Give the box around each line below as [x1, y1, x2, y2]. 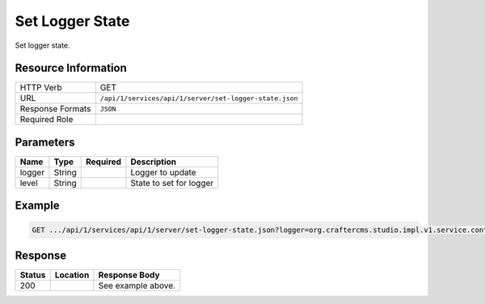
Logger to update [130, 167, 197, 178]
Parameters [15, 135, 75, 149]
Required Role [19, 114, 74, 125]
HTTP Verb [19, 82, 62, 93]
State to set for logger [130, 177, 214, 188]
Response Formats [19, 103, 91, 115]
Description [130, 156, 177, 167]
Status [19, 269, 46, 281]
